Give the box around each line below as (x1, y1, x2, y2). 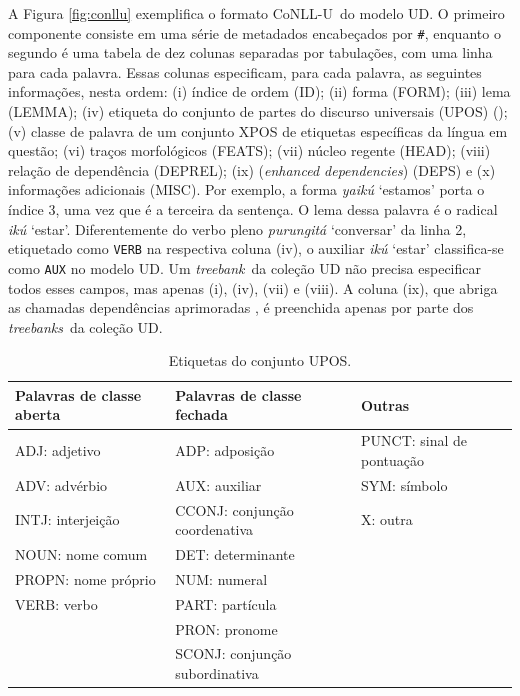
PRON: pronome (175, 618, 278, 639)
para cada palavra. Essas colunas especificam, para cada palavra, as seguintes (8, 61, 482, 82)
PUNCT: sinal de (360, 430, 468, 451)
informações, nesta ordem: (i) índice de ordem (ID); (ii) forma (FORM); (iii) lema (8, 81, 511, 102)
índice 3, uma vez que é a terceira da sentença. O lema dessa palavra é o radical (8, 199, 498, 219)
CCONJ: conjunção (175, 499, 294, 520)
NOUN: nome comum (15, 544, 148, 565)
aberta (15, 404, 61, 425)
